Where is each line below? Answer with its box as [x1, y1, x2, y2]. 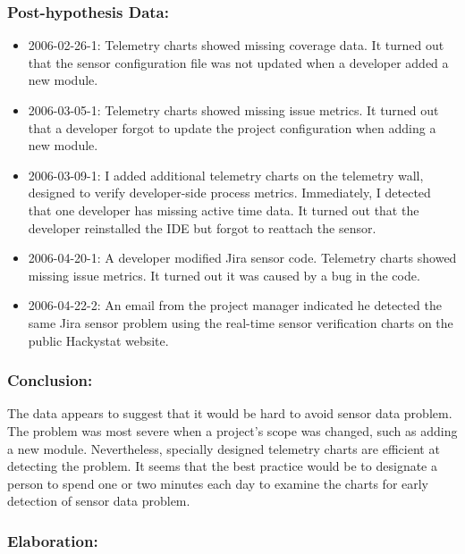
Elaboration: [7, 529, 98, 551]
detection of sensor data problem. [7, 491, 190, 510]
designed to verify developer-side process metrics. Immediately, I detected [28, 183, 431, 202]
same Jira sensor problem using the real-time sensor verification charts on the [28, 313, 453, 332]
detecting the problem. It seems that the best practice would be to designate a [7, 457, 437, 475]
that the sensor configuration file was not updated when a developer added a [28, 53, 449, 71]
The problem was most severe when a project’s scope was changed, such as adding [7, 421, 458, 440]
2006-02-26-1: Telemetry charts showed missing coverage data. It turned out [28, 36, 444, 55]
